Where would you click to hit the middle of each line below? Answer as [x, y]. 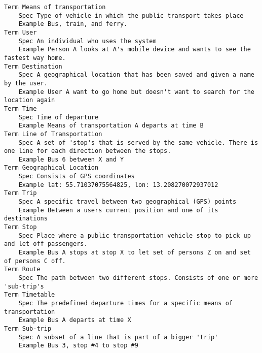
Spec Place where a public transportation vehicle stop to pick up [135, 235]
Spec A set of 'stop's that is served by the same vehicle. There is [138, 142]
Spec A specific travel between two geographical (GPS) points [127, 202]
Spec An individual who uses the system [87, 41]
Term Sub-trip [28, 328]
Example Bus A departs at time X [75, 320]
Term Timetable [30, 295]
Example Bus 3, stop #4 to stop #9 [78, 346]
